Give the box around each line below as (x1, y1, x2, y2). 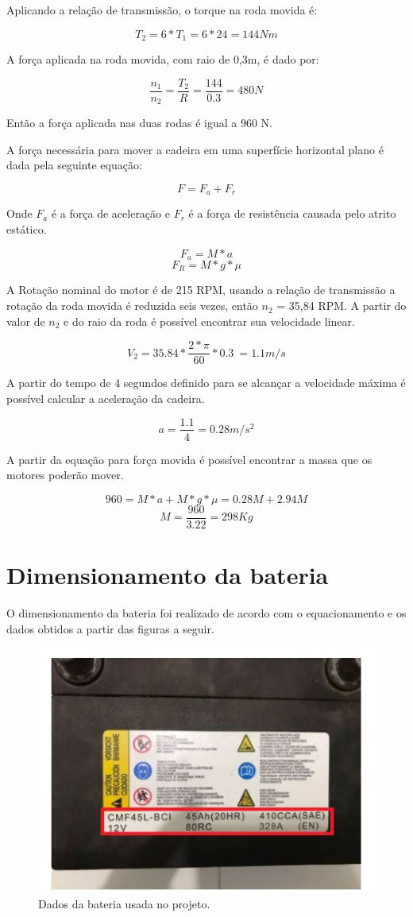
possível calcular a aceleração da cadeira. (6, 389, 205, 406)
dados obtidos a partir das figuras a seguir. (6, 620, 214, 636)
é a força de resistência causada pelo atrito (188, 205, 396, 222)
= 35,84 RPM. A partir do (276, 297, 407, 314)
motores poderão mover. (6, 466, 124, 483)
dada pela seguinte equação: (6, 157, 142, 173)
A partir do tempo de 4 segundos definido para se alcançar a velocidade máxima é (6, 374, 406, 391)
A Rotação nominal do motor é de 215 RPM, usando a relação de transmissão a (6, 281, 396, 298)
